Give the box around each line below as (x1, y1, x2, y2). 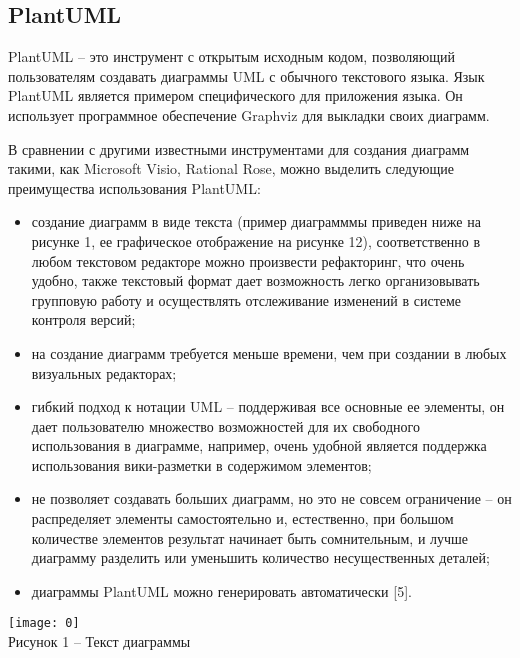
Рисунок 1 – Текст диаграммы (8, 631, 191, 652)
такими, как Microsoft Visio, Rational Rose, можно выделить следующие (8, 158, 454, 179)
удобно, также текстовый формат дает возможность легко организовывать (31, 270, 480, 291)
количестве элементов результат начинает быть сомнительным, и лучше (31, 527, 469, 548)
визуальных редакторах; (31, 362, 177, 383)
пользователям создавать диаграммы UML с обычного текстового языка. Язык (8, 65, 485, 86)
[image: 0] (8, 616, 80, 631)
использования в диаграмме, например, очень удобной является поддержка (31, 435, 487, 456)
